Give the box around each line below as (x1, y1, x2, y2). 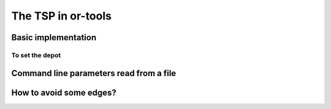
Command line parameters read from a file (11, 68, 177, 79)
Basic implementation (11, 32, 97, 43)
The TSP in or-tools (11, 9, 112, 23)
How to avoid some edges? (11, 87, 116, 97)
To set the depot (11, 51, 61, 59)
